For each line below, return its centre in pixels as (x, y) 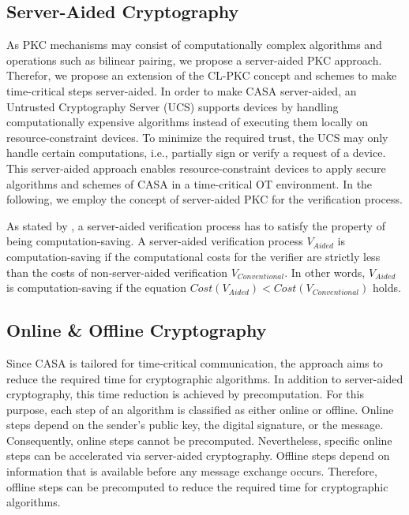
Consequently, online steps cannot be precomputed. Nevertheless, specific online (199, 440)
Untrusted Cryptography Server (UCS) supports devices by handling (173, 106)
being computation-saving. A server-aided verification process (155, 241)
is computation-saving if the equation (97, 287)
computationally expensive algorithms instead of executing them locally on (188, 122)
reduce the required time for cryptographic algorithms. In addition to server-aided (205, 378)
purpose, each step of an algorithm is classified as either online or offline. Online (200, 409)
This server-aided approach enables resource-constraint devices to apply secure (196, 168)
